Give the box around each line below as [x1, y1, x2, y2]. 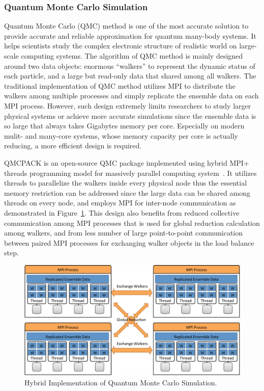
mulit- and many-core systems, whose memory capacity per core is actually [4, 130, 238, 141]
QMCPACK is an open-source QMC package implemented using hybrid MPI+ [4, 157, 249, 168]
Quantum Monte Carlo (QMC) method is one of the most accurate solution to [4, 20, 249, 31]
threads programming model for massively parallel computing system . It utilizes [4, 167, 257, 178]
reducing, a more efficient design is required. [4, 140, 142, 151]
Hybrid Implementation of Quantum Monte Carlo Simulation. [24, 377, 217, 387]
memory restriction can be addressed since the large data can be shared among [4, 187, 250, 198]
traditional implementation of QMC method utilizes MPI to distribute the [4, 80, 236, 91]
